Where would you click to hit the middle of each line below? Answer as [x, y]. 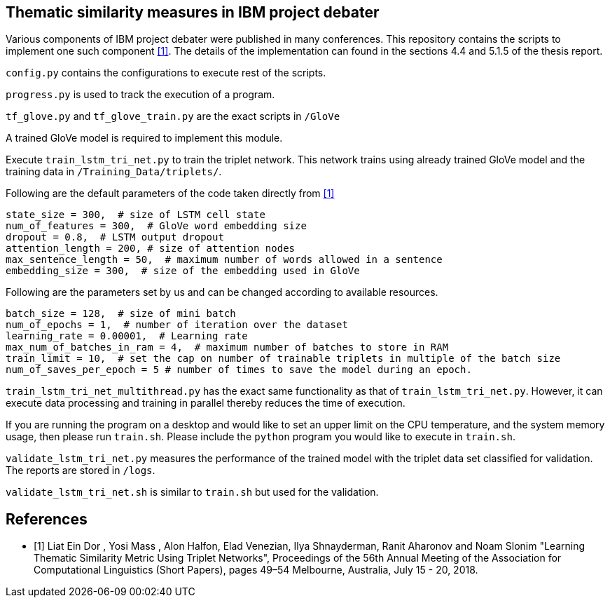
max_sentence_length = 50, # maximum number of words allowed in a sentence [224, 260]
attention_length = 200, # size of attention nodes [151, 249]
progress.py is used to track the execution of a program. [140, 95]
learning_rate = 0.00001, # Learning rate [127, 336]
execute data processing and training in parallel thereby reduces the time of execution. [206, 403]
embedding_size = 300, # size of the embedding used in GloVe [183, 271]
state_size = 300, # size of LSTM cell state [136, 215]
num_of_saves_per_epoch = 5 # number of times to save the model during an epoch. [239, 370]
